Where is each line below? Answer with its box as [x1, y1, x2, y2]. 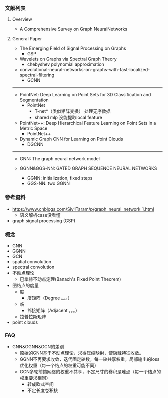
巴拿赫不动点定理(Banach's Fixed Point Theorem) [19, 276, 121, 282]
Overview [12, 16, 32, 22]
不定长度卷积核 [27, 387, 58, 394]
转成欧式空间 [27, 381, 54, 387]
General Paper [12, 36, 42, 42]
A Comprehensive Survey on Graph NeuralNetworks [19, 26, 128, 32]
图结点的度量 [12, 282, 39, 288]
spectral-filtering [19, 72, 55, 78]
